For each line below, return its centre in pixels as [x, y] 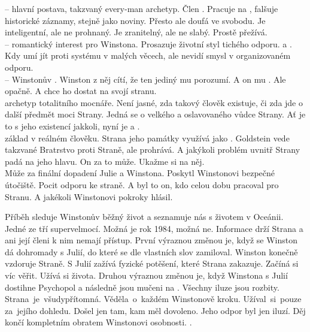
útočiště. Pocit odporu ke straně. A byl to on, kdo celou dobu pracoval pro [142, 184]
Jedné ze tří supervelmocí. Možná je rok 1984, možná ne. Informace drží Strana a [154, 228]
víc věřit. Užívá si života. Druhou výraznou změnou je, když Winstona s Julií [146, 275]
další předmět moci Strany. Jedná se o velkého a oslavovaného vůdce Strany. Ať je [155, 114]
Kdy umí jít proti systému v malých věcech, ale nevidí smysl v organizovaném [148, 55]
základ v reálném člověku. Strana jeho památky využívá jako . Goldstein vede [147, 138]
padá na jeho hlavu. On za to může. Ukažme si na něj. [105, 161]
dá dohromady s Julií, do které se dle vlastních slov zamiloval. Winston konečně [151, 251]
